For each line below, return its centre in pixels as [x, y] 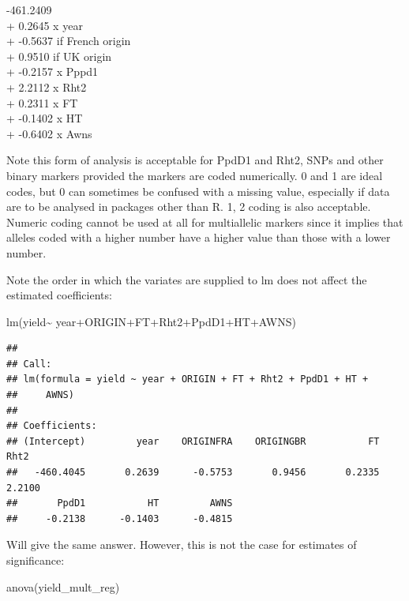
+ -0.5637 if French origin [69, 41]
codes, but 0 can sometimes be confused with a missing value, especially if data [198, 191]
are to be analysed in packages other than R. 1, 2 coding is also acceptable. [189, 207]
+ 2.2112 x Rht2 [47, 86]
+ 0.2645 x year [45, 25]
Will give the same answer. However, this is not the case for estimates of [182, 545]
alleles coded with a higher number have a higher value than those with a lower [199, 237]
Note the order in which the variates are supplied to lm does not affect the [187, 279]
